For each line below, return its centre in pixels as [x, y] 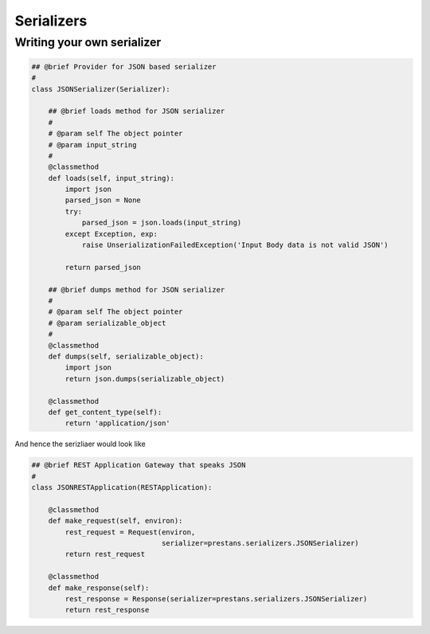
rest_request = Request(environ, [130, 532]
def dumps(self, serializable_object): [126, 356]
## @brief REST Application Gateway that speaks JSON [139, 465]
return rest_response [107, 610]
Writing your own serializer [88, 42]
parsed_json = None [103, 200]
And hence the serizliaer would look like [80, 444]
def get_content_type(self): [105, 412]
